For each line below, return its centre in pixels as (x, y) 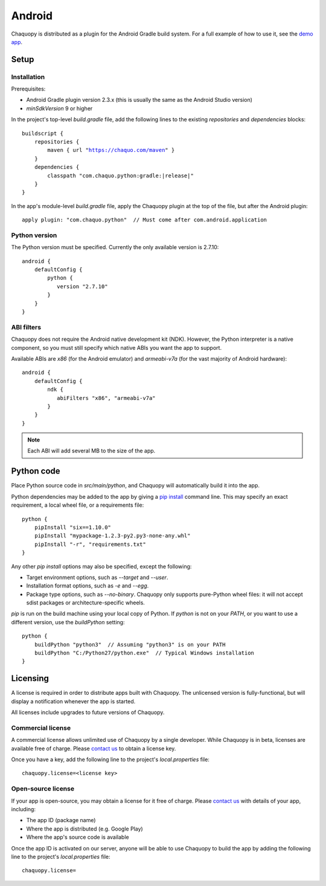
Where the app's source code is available (78, 837)
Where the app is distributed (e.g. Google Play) (85, 829)
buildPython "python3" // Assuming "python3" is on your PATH (130, 644)
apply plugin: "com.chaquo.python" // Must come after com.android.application (145, 220)
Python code (36, 471)
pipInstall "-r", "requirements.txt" (90, 544)
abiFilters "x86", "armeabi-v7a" (106, 398)
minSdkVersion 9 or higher (59, 108)
